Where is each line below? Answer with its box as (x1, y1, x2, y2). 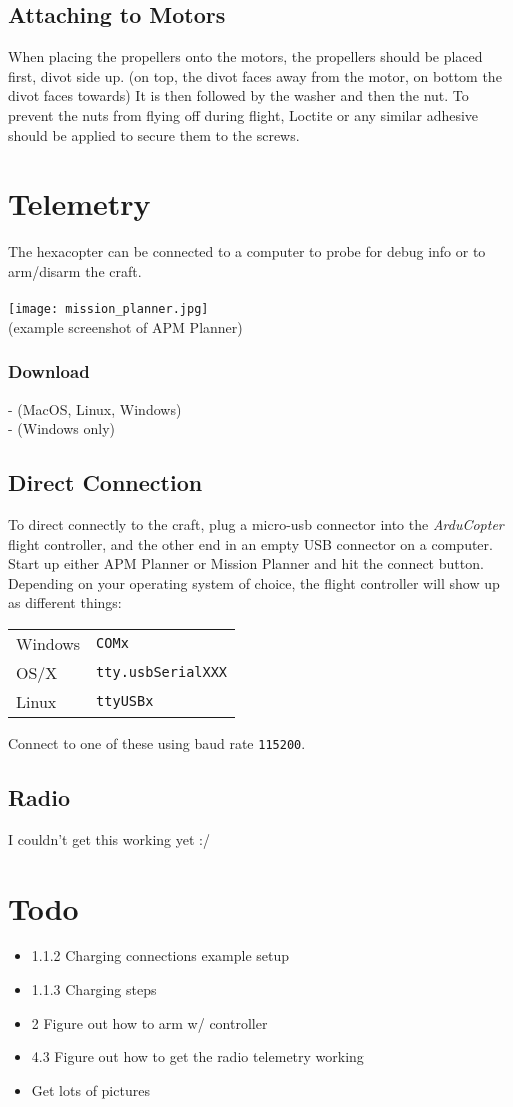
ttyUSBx (96, 693, 154, 710)
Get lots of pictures (31, 1079, 150, 1100)
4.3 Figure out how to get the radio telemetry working (31, 1046, 364, 1067)
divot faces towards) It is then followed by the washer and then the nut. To (8, 85, 469, 106)
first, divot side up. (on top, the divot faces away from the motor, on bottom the (8, 65, 502, 86)
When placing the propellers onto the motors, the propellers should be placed (8, 46, 483, 67)
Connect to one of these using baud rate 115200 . (8, 732, 306, 753)
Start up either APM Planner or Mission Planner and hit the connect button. (8, 553, 484, 574)
